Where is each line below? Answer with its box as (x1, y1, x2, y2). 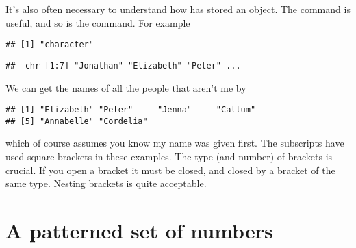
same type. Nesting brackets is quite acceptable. (5, 176, 207, 190)
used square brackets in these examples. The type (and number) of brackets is (5, 149, 333, 163)
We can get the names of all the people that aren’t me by (5, 80, 246, 95)
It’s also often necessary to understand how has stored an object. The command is (5, 2, 351, 16)
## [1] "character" (5, 40, 94, 50)
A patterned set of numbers (5, 216, 273, 244)
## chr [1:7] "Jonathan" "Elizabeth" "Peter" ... (5, 60, 241, 71)
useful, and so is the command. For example (5, 15, 190, 29)
